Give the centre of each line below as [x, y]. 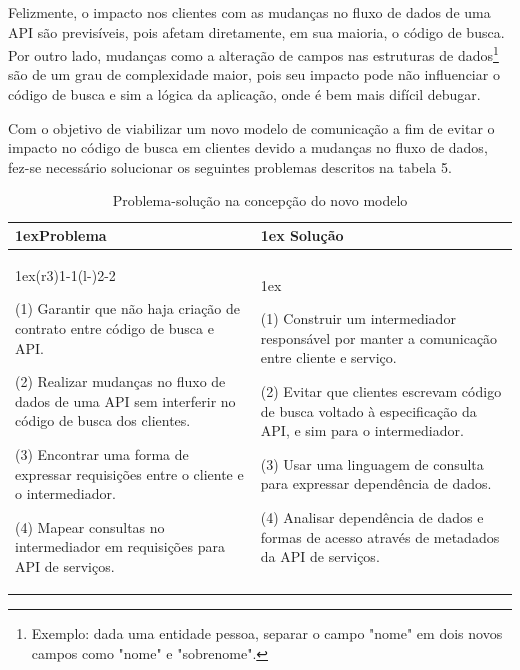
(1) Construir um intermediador [358, 318]
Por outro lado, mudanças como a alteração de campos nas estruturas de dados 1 [253, 53]
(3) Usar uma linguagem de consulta [372, 463]
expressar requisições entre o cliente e [129, 473]
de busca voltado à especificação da [368, 410]
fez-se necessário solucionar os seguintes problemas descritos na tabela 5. [230, 166]
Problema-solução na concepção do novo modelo [260, 200]
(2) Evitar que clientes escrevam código [381, 391]
